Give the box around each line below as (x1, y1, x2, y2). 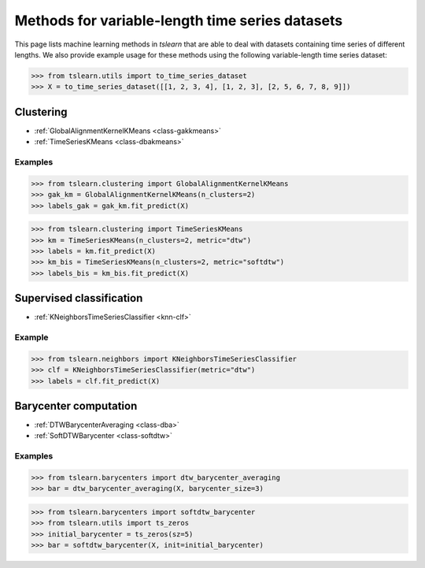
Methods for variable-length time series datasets (14, 12, 343, 29)
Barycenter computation (14, 399, 138, 413)
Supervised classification (14, 291, 143, 305)
